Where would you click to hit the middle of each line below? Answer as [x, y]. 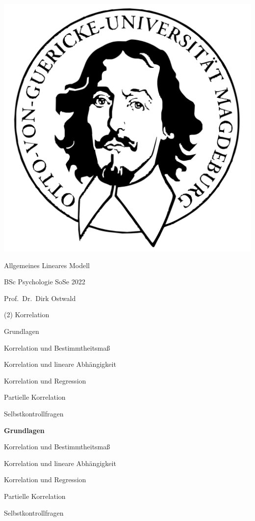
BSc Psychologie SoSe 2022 [45, 282]
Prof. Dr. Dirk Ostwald [40, 298]
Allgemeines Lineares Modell [47, 265]
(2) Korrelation [27, 315]
